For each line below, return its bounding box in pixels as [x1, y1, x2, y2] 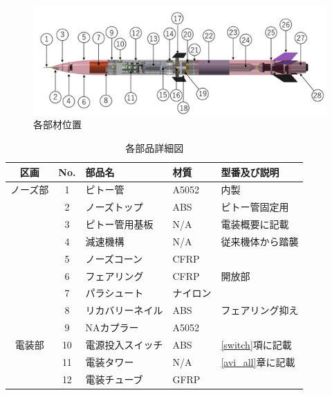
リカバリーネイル [85, 303, 163, 317]
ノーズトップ [85, 200, 143, 214]
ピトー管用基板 [85, 217, 154, 231]
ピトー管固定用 [221, 200, 289, 214]
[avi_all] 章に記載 [221, 354, 295, 369]
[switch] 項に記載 [221, 337, 292, 351]
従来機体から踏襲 [221, 234, 299, 248]
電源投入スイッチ [85, 337, 163, 351]
